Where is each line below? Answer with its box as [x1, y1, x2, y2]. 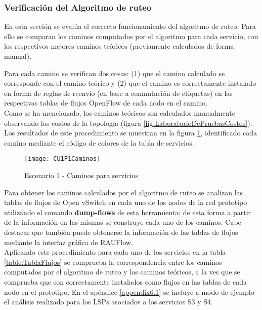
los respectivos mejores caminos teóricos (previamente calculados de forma [4, 41, 234, 51]
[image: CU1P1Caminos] [24, 155, 101, 163]
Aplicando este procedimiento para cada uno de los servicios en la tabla [4, 247, 226, 257]
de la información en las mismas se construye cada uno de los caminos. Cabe [4, 217, 241, 227]
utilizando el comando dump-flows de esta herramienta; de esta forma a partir [4, 206, 251, 217]
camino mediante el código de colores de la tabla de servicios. [4, 137, 194, 148]
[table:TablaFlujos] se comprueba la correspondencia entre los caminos [4, 256, 222, 267]
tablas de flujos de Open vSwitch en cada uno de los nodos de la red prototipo [4, 197, 247, 208]
